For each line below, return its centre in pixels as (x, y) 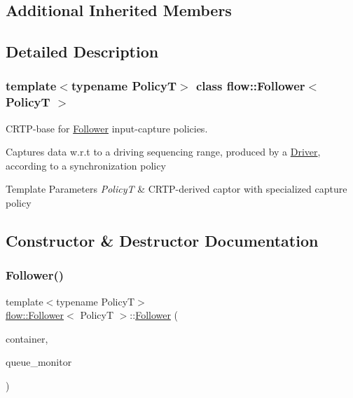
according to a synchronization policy (86, 165)
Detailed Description (82, 52)
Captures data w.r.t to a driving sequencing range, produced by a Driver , (163, 152)
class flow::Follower (250, 86)
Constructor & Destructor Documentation (162, 241)
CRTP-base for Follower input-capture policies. (107, 128)
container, (27, 338)
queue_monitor (39, 362)
